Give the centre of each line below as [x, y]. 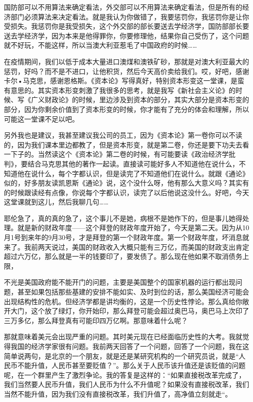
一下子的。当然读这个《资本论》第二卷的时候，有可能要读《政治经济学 [116, 154]
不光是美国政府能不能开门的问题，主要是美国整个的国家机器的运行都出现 [120, 282]
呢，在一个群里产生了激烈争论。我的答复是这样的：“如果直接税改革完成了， [125, 375]
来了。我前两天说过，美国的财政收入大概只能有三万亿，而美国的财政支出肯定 [126, 247]
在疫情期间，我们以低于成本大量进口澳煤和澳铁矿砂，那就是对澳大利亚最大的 [126, 61]
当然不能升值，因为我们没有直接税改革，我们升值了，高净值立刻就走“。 [118, 393]
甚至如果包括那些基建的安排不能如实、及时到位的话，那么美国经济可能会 [133, 292]
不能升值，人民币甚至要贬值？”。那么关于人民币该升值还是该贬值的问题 [131, 365]
